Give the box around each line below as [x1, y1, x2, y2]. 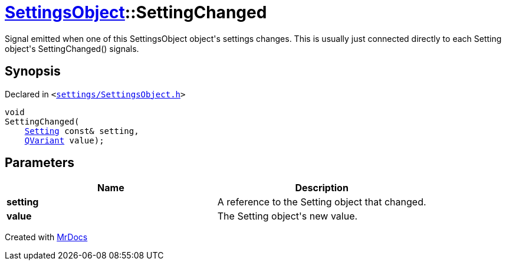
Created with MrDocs [5, 232, 88, 243]
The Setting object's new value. [217, 210, 358, 223]
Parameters [5, 155, 74, 171]
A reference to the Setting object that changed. [217, 196, 426, 208]
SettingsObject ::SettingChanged [5, 2, 267, 22]
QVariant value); [24, 135, 104, 145]
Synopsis [5, 64, 61, 79]
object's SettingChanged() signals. [5, 43, 139, 54]
